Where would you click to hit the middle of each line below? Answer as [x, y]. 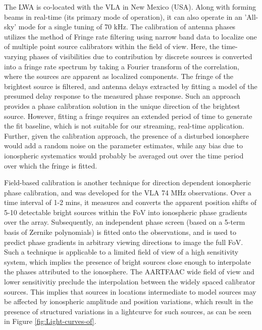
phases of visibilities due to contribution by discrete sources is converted [141, 56]
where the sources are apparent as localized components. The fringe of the [119, 76]
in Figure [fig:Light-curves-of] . [50, 321]
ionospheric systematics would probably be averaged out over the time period [124, 155]
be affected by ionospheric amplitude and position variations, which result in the [129, 301]
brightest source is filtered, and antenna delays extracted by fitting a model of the [131, 86]
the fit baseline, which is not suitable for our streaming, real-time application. [124, 126]
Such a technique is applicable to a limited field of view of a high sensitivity [121, 252]
